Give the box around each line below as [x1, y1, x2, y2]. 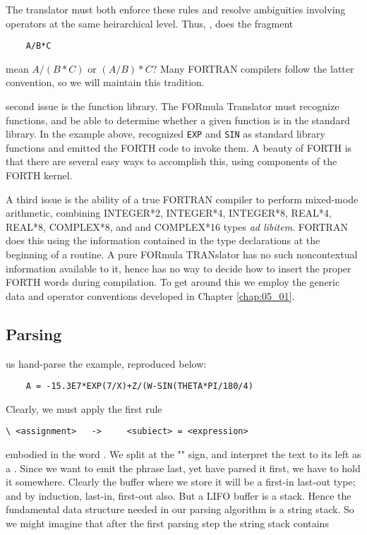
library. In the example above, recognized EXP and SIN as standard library [6, 126, 325, 141]
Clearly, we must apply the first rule [6, 401, 162, 416]
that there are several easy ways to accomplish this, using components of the [6, 154, 337, 169]
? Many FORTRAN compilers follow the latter [152, 61, 354, 76]
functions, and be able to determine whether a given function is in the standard [6, 112, 350, 127]
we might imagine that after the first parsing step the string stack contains [6, 516, 329, 531]
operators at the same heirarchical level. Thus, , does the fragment [6, 16, 294, 30]
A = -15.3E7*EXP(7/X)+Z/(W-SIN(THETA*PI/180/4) [25, 381, 253, 392]
